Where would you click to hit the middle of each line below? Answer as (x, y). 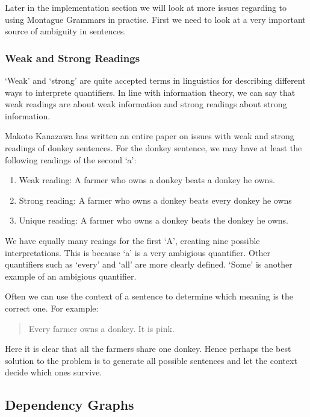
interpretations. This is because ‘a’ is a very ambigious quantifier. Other (138, 252)
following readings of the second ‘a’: (71, 159)
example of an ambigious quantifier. (71, 276)
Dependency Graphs (70, 405)
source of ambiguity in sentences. (66, 31)
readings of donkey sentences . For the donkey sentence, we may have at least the (153, 147)
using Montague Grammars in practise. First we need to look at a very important (155, 19)
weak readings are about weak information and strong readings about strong (146, 104)
